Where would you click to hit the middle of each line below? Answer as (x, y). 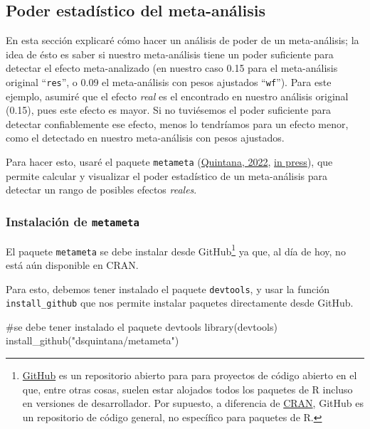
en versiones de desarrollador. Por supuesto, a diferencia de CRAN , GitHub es (193, 403)
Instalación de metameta (73, 221)
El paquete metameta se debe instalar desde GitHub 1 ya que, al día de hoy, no (176, 250)
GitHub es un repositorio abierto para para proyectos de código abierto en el (190, 375)
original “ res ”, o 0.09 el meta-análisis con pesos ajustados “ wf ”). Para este (169, 81)
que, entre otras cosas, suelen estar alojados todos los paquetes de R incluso (187, 389)
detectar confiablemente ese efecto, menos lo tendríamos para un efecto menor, (177, 123)
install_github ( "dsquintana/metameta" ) (92, 340)
